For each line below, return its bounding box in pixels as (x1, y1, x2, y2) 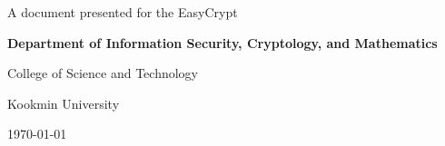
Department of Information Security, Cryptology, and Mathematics (7, 33, 438, 52)
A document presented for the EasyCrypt (7, 3, 238, 21)
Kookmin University (7, 93, 120, 112)
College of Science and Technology (7, 63, 198, 83)
